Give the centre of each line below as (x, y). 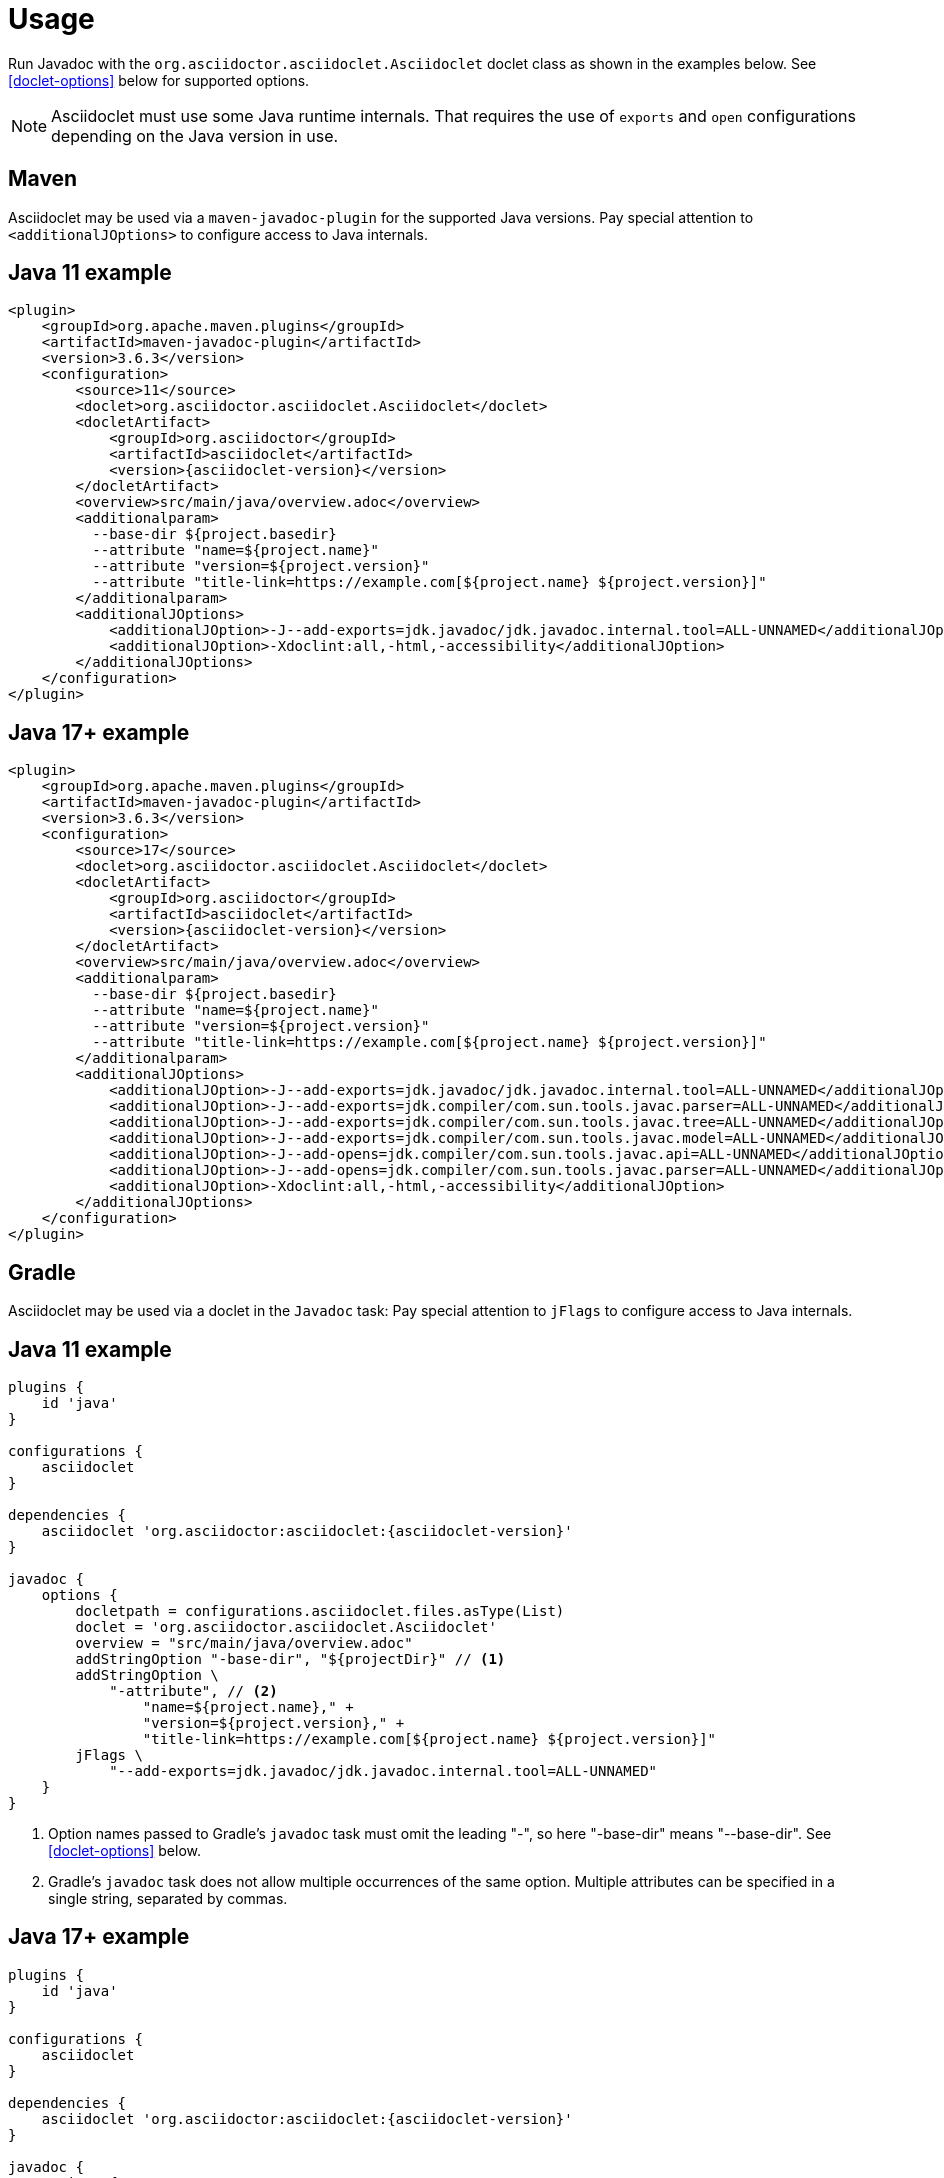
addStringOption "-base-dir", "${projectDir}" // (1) (290, 1658)
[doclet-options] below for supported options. (159, 80)
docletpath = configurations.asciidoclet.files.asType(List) (320, 1610)
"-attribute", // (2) (193, 1690)
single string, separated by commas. (168, 1898)
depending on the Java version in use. (195, 135)
